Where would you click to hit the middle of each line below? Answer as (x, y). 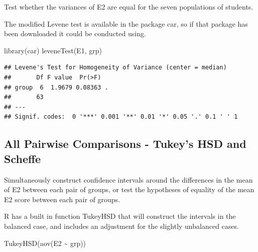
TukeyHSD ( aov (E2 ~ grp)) (45, 243)
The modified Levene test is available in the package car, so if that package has (126, 23)
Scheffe (23, 158)
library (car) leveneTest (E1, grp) (53, 50)
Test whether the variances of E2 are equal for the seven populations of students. (129, 7)
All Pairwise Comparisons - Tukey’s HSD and (125, 144)
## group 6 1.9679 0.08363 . (56, 87)
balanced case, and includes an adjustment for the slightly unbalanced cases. (121, 226)
